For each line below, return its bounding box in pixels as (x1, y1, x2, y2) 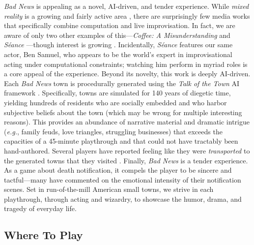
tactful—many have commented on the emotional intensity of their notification (4, 174, 241, 184)
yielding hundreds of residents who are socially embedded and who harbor (4, 97, 227, 107)
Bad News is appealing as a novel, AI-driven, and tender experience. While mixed (4, 1, 249, 11)
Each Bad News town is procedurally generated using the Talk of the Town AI (4, 78, 240, 88)
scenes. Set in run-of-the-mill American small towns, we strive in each (4, 184, 214, 194)
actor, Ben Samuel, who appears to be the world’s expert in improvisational (4, 49, 232, 59)
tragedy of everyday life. (4, 203, 77, 214)
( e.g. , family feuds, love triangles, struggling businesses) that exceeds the (4, 126, 223, 136)
